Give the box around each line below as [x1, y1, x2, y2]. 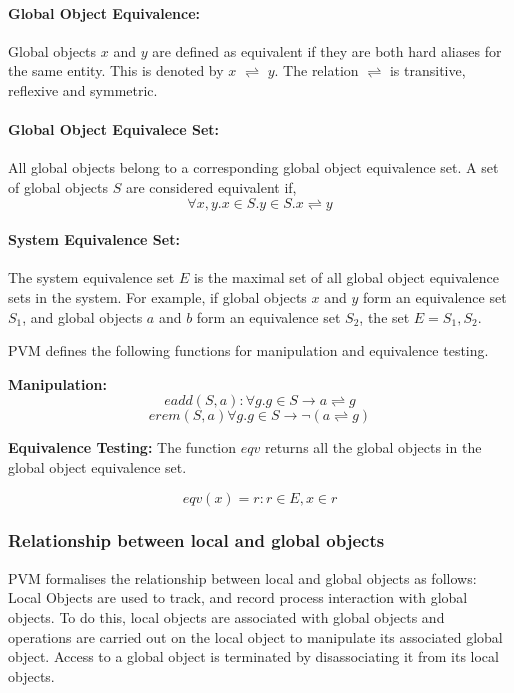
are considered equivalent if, [125, 176, 297, 197]
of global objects [8, 176, 109, 197]
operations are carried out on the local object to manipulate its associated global [8, 626, 503, 647]
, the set [359, 306, 410, 327]
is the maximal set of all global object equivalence [193, 267, 499, 288]
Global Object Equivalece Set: [8, 119, 220, 140]
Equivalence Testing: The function [8, 437, 237, 458]
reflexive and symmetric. [8, 79, 158, 100]
